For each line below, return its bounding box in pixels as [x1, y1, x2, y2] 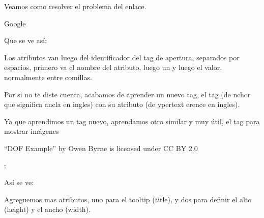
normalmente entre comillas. [4, 71, 92, 82]
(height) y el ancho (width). [4, 204, 91, 214]
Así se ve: [4, 177, 34, 188]
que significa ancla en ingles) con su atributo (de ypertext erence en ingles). [4, 99, 240, 110]
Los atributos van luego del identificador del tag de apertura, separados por [4, 52, 240, 62]
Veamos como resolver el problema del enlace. [4, 1, 146, 11]
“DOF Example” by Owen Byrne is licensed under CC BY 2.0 [4, 142, 198, 153]
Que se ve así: [4, 35, 47, 46]
